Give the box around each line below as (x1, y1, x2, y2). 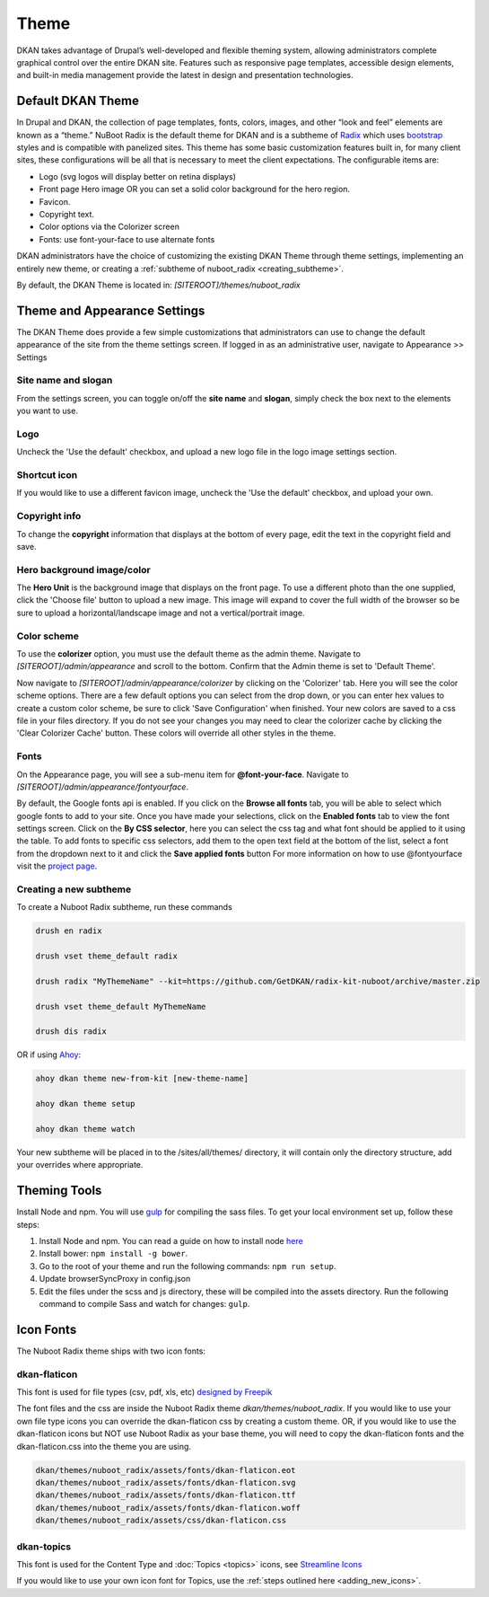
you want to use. (16, 405, 78, 417)
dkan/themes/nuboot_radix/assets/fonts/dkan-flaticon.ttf (35, 1490, 296, 1500)
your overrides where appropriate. (16, 1160, 144, 1170)
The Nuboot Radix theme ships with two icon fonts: (16, 1346, 206, 1356)
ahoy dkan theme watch (35, 1124, 135, 1134)
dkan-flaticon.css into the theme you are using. (16, 1441, 192, 1451)
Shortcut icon (16, 469, 78, 481)
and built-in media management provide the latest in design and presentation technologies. (16, 70, 354, 81)
